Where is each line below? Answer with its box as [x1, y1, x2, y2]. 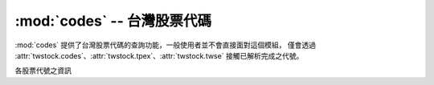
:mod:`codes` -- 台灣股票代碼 [14, 12, 212, 30]
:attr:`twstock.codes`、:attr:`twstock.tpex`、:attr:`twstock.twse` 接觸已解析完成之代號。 [14, 51, 304, 60]
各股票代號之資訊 [14, 66, 72, 75]
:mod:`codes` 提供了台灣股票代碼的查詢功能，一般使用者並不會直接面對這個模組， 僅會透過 [14, 40, 317, 50]
